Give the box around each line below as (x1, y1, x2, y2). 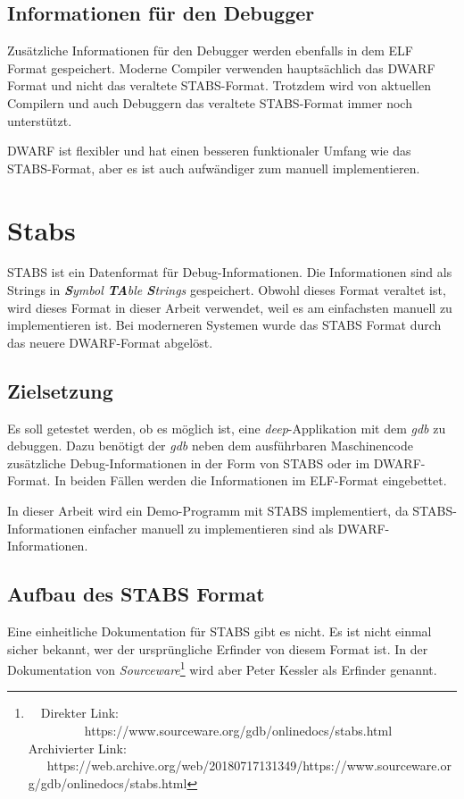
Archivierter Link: (28, 738, 127, 757)
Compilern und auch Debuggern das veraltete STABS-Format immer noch (7, 93, 412, 112)
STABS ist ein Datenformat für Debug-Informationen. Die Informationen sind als (7, 263, 452, 282)
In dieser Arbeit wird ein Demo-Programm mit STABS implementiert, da (7, 501, 409, 520)
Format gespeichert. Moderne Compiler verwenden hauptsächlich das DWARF (7, 58, 435, 77)
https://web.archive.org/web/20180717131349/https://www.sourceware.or (46, 756, 452, 775)
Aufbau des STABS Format (7, 580, 265, 608)
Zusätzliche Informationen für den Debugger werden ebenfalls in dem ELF (7, 41, 413, 60)
